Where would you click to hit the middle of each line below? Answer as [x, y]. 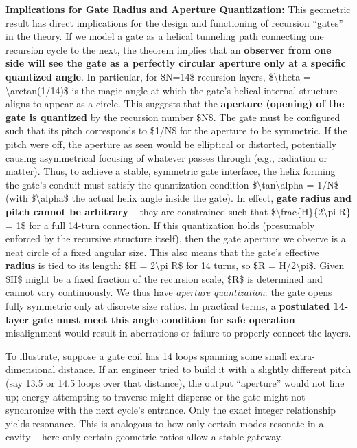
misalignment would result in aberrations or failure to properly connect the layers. [178, 333]
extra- [302, 355]
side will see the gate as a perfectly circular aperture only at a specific [176, 63]
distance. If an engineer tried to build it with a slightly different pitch [205, 369]
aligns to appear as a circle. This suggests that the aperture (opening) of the [175, 104]
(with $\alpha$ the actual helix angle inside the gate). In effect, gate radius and [178, 198]
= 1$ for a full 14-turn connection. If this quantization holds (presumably [160, 225]
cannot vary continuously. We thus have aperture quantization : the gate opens [169, 292]
